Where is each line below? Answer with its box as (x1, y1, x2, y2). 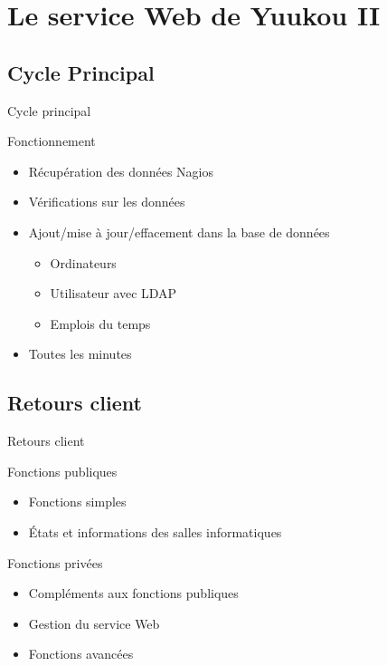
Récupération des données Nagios (28, 161, 214, 180)
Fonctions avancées (28, 644, 134, 663)
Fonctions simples (28, 492, 127, 511)
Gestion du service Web (28, 613, 160, 632)
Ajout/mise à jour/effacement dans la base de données (28, 222, 330, 241)
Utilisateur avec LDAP (50, 284, 177, 303)
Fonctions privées (7, 553, 103, 572)
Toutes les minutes (28, 344, 132, 363)
